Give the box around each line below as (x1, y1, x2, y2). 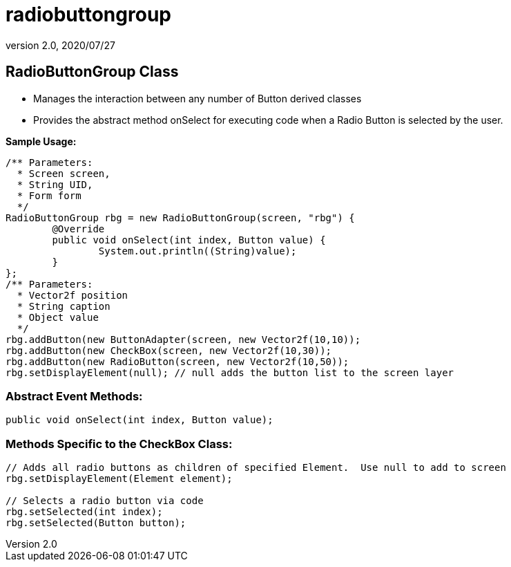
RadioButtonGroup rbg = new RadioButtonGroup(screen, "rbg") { (6, 212, 355, 223)
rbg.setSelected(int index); (6, 506, 163, 518)
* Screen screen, (17, 167, 110, 179)
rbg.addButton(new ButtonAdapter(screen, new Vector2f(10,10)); (6, 333, 361, 345)
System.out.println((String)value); (98, 245, 297, 257)
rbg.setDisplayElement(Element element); (6, 473, 233, 485)
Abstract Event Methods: (6, 389, 143, 403)
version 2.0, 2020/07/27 (6, 39, 115, 51)
